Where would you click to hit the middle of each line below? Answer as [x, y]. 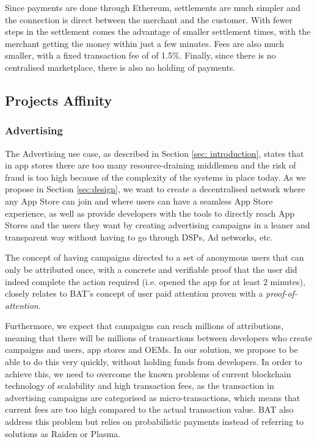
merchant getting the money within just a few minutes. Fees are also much [145, 43]
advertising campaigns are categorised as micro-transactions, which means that [153, 397]
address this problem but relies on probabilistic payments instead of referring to [154, 422]
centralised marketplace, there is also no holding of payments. [120, 67]
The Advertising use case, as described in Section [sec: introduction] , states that [155, 153]
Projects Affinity [59, 100]
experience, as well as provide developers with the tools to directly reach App [150, 213]
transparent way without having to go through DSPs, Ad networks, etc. [139, 237]
